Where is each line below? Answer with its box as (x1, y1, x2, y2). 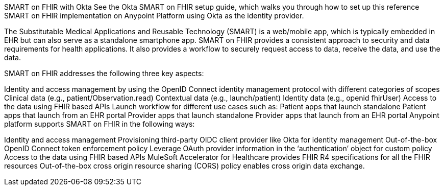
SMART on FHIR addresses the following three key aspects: (4, 69, 204, 78)
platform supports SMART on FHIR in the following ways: (4, 120, 195, 128)
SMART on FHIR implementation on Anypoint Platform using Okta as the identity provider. (4, 11, 304, 20)
